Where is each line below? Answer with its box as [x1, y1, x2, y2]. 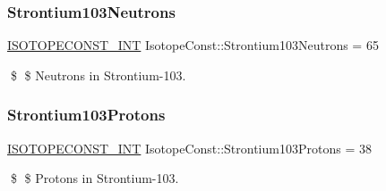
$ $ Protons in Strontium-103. [10, 169, 179, 187]
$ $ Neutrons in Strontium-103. [10, 65, 186, 84]
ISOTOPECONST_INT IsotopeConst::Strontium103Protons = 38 [7, 138, 372, 157]
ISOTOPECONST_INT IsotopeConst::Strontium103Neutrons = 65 [7, 36, 379, 54]
